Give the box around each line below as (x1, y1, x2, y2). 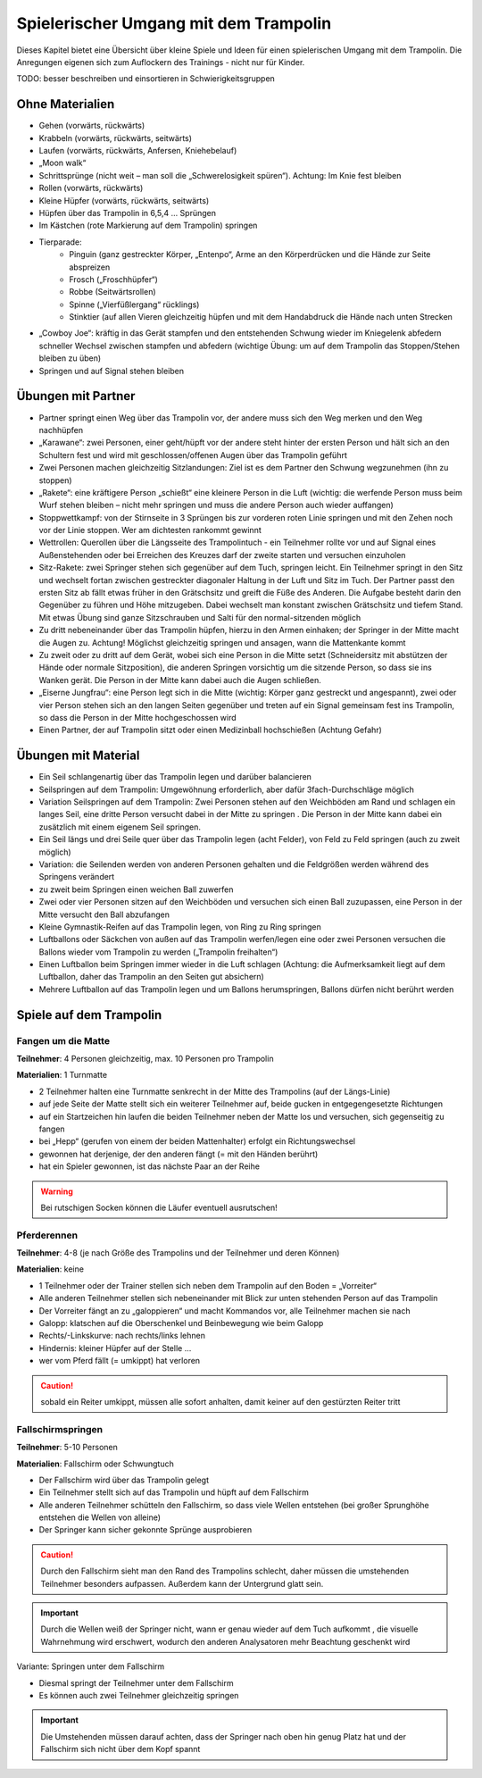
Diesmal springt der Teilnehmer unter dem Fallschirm (38, 1677, 234, 1688)
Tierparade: (38, 237, 82, 247)
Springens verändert (38, 872, 115, 882)
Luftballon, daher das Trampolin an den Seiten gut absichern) (38, 972, 265, 982)
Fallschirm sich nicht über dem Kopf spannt (40, 1744, 201, 1755)
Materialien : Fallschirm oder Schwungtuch (16, 1458, 174, 1469)
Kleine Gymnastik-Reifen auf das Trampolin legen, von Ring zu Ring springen (38, 921, 321, 932)
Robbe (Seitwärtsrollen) (69, 287, 156, 297)
